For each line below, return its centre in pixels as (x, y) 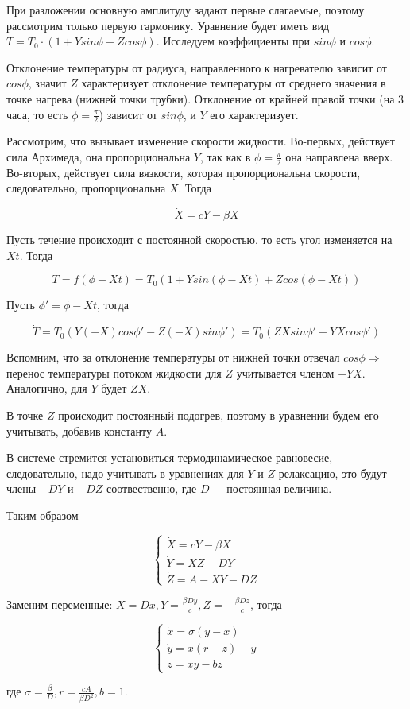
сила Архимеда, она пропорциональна (99, 156)
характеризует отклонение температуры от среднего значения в (234, 83)
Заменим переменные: (60, 604)
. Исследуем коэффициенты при (233, 41)
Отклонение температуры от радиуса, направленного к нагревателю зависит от (197, 67)
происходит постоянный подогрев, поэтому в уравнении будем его (219, 415)
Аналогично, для (47, 388)
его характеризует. (254, 114)
